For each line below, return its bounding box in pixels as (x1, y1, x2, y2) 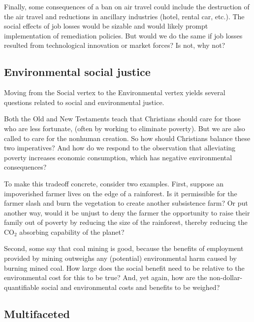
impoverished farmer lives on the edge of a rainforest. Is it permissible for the (4, 188, 237, 198)
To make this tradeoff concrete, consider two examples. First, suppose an (4, 178, 224, 188)
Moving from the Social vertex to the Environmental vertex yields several (4, 87, 225, 98)
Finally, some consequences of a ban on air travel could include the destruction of (4, 1, 250, 11)
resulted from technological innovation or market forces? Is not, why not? (4, 40, 225, 50)
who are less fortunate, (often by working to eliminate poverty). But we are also (4, 123, 245, 133)
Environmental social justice (4, 64, 151, 79)
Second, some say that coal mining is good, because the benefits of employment (4, 243, 244, 253)
